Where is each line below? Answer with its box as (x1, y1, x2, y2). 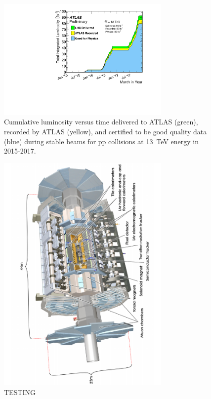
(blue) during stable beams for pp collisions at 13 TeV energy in (4, 136, 199, 146)
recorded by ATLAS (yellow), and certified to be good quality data (4, 126, 207, 136)
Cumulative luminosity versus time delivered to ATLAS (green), (4, 117, 198, 127)
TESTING (4, 387, 36, 397)
